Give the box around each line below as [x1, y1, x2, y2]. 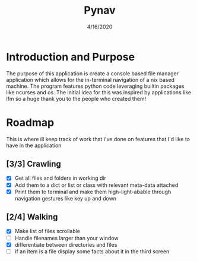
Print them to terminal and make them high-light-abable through [14, 188, 171, 195]
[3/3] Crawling [6, 159, 61, 169]
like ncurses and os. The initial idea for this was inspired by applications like [6, 88, 192, 96]
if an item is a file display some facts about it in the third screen [14, 247, 170, 255]
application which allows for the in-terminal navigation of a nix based [6, 76, 175, 83]
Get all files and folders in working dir [14, 174, 107, 182]
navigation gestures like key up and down [14, 195, 117, 202]
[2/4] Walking [6, 212, 58, 222]
